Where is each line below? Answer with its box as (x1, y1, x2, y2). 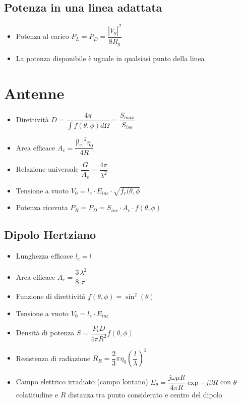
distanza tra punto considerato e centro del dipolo (68, 389, 222, 399)
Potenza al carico (16, 31, 69, 41)
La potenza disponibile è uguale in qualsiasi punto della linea (16, 53, 205, 64)
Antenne (4, 82, 65, 103)
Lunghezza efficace (16, 250, 73, 261)
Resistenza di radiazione (16, 352, 91, 363)
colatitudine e (16, 389, 58, 399)
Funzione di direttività (16, 291, 86, 301)
